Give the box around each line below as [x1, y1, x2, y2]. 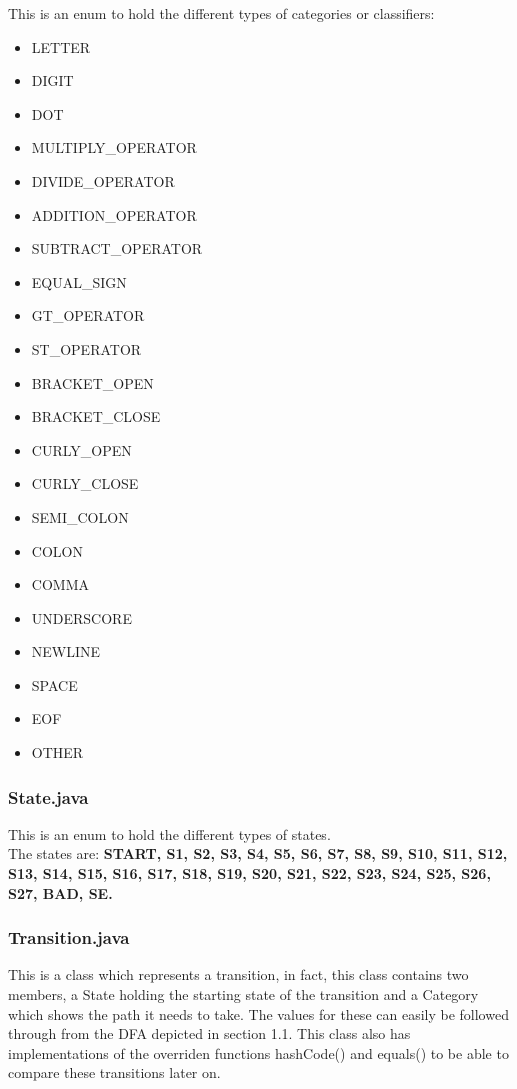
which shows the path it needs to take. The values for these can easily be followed [8, 1003, 509, 1024]
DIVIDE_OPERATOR [31, 170, 175, 191]
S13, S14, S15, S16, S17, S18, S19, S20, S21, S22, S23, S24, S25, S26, [8, 863, 491, 884]
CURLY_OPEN [31, 439, 132, 460]
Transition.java [8, 925, 130, 950]
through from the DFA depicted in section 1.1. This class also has [8, 1023, 411, 1044]
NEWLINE [31, 641, 101, 662]
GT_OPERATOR [31, 305, 145, 326]
